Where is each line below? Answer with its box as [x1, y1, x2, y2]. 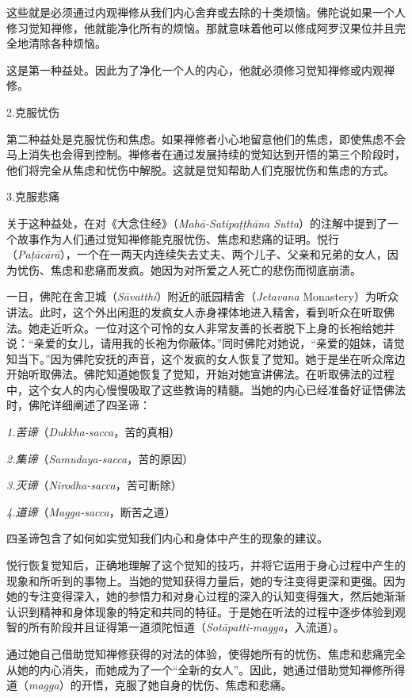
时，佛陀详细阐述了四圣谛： [6, 397, 151, 413]
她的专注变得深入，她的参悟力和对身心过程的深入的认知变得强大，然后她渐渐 [6, 588, 406, 604]
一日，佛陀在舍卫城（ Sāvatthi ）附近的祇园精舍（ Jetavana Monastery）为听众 [6, 288, 399, 305]
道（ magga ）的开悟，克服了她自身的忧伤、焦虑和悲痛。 [6, 677, 292, 693]
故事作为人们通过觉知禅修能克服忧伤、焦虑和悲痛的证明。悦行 [17, 230, 339, 247]
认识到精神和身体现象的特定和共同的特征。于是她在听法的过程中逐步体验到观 [6, 603, 406, 619]
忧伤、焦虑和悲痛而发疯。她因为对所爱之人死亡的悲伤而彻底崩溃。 [17, 261, 361, 278]
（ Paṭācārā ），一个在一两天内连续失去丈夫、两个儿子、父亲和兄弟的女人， [6, 246, 387, 263]
